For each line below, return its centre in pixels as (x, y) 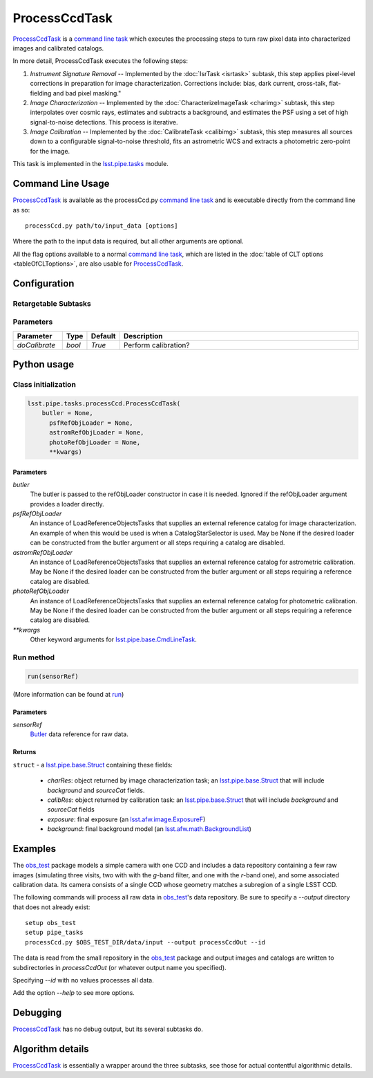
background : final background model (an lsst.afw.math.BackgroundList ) (150, 829)
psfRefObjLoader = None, (92, 423)
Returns (25, 752)
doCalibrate (36, 345)
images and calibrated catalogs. (58, 48)
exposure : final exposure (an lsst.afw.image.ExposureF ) (126, 819)
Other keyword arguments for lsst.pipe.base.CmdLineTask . (113, 639)
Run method (34, 657)
